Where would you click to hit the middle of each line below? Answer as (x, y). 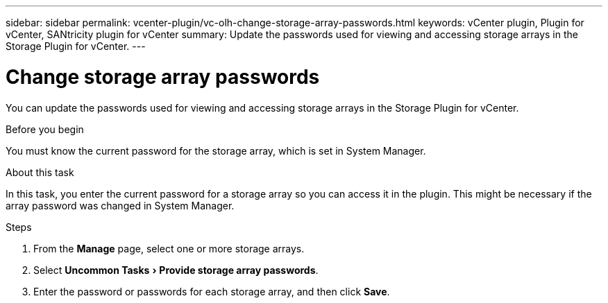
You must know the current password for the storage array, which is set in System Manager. (216, 150)
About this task (40, 172)
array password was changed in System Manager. (120, 205)
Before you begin (45, 129)
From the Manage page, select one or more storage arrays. (169, 248)
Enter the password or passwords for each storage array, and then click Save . (212, 291)
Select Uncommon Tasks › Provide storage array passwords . (176, 270)
